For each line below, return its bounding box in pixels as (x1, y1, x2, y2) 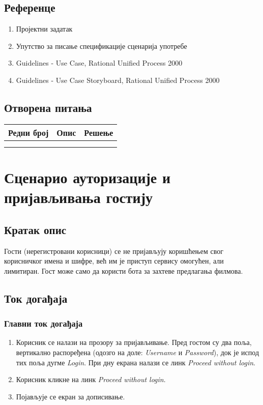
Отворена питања (4, 99, 92, 115)
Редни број (8, 126, 49, 138)
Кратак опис (4, 221, 67, 237)
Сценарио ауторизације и (4, 166, 171, 187)
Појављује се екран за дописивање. (16, 391, 125, 401)
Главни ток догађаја (4, 317, 83, 330)
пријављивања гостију (4, 187, 153, 208)
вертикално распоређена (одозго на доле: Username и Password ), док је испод (16, 346, 259, 357)
